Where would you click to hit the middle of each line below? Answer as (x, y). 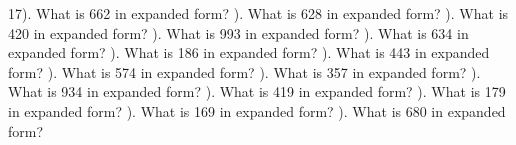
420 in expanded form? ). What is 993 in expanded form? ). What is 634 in (238, 32)
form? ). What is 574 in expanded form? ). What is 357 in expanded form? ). (244, 71)
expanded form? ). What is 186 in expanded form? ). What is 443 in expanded (249, 52)
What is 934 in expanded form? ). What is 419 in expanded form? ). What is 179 (257, 91)
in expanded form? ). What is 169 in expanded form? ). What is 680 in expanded (257, 110)
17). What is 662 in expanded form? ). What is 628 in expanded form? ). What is (258, 13)
